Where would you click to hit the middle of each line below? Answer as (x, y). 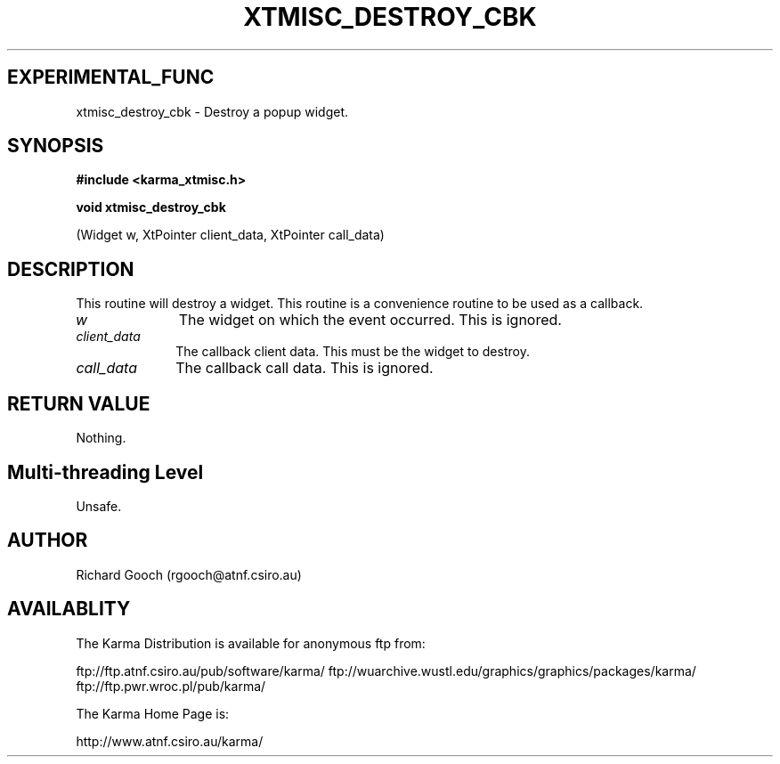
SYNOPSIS (56, 146)
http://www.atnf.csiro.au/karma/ (170, 741)
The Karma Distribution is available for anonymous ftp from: (251, 643)
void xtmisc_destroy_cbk (151, 207)
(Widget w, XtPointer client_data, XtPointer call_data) (230, 235)
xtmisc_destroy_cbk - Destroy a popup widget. (212, 111)
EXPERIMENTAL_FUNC (111, 77)
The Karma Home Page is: (153, 713)
